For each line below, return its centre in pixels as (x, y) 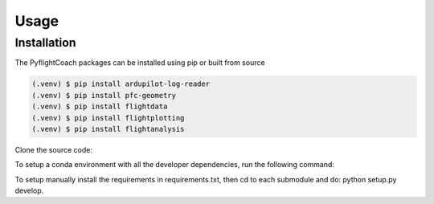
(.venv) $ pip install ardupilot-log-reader (121, 84)
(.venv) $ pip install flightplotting (108, 118)
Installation (45, 43)
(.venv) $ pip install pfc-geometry (104, 95)
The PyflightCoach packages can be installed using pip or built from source (140, 63)
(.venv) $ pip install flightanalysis (108, 129)
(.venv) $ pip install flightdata (100, 107)
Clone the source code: (53, 149)
